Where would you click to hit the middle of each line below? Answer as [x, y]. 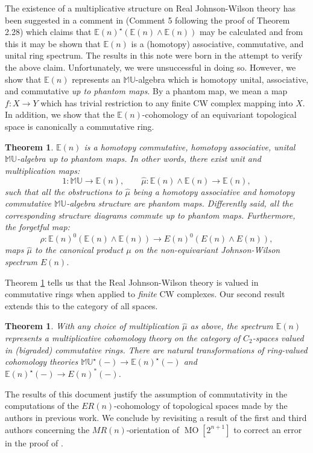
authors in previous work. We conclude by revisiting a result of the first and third [156, 418]
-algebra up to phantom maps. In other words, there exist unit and [139, 159]
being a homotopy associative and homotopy [214, 191]
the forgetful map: [37, 227]
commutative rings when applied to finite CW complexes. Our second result [145, 294]
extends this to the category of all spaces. [81, 305]
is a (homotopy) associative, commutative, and [217, 43]
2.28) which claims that [48, 32]
